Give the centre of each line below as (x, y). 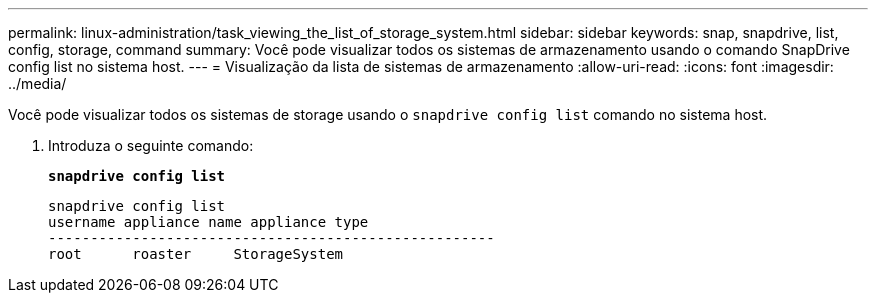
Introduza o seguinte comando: (151, 145)
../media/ (37, 83)
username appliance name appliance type (208, 222)
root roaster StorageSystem (196, 254)
